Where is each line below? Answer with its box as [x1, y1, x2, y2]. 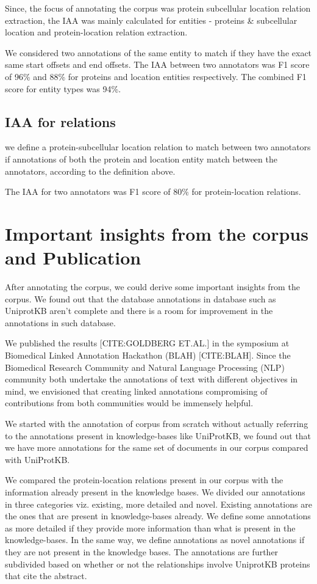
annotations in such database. [5, 316, 116, 329]
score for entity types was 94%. [5, 82, 121, 95]
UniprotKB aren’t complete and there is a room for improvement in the [5, 304, 273, 317]
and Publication [5, 245, 141, 270]
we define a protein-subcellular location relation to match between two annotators [5, 141, 311, 153]
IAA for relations [5, 112, 116, 131]
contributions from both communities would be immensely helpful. [5, 396, 254, 409]
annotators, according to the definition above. [5, 164, 176, 177]
